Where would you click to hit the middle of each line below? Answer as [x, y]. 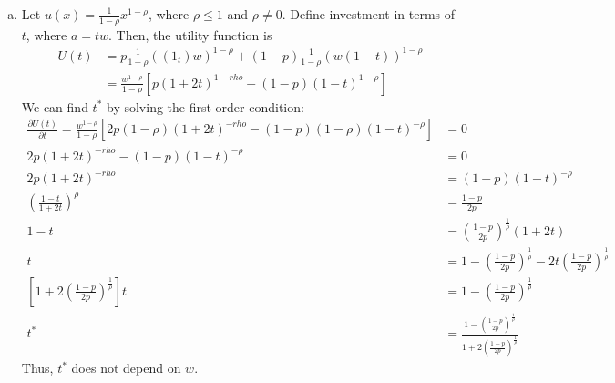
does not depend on [126, 368]
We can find [55, 106]
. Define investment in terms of [369, 14]
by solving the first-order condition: [205, 106]
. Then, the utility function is [190, 34]
